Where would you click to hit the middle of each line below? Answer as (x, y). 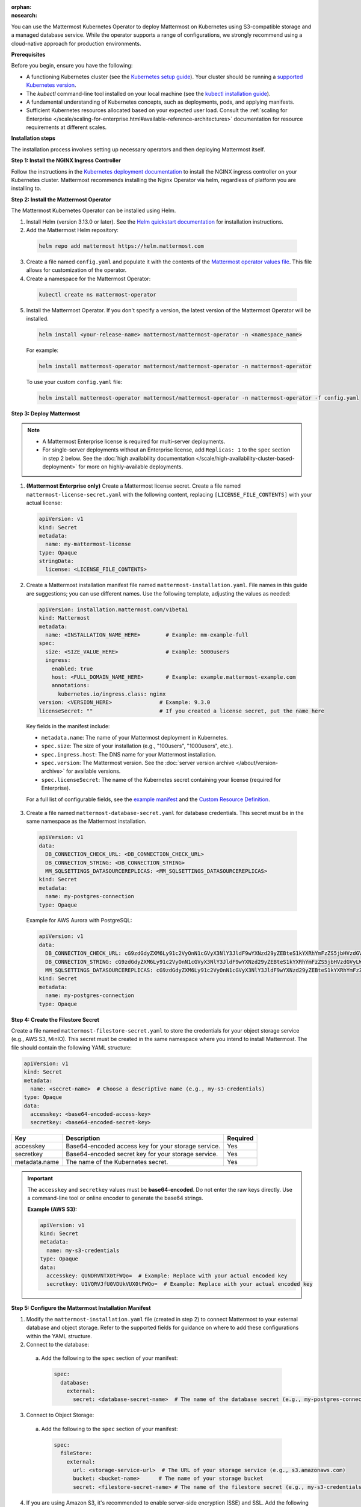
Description (83, 1138)
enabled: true (72, 669)
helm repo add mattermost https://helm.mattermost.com (121, 246)
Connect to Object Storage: (60, 1415)
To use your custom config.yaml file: (74, 382)
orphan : (21, 7)
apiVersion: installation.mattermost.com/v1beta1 (113, 609)
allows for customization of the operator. (76, 270)
